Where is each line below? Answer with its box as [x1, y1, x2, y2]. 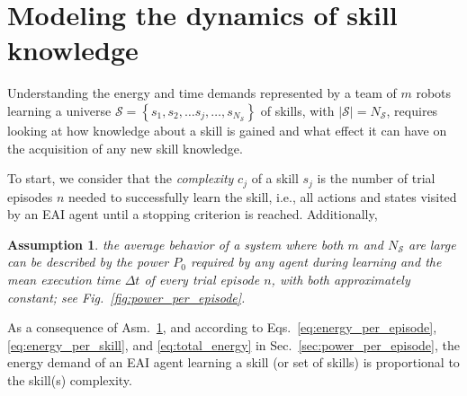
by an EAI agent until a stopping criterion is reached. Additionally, [7, 205, 378, 224]
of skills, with [260, 101, 335, 119]
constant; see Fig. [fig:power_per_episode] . [7, 287, 246, 306]
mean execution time [7, 269, 121, 288]
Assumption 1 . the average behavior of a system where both [7, 234, 344, 253]
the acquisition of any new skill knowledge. [7, 138, 243, 157]
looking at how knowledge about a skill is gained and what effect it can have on [7, 120, 447, 139]
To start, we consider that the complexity [7, 169, 234, 188]
